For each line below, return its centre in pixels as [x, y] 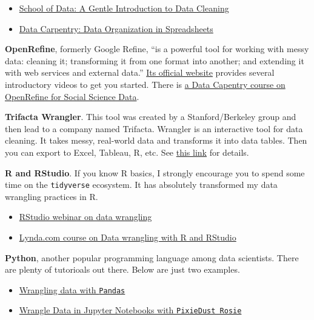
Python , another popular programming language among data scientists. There [152, 257]
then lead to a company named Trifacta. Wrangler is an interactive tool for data [154, 128]
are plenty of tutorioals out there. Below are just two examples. [122, 269]
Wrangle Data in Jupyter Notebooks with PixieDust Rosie [130, 310]
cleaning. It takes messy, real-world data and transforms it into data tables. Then [156, 140]
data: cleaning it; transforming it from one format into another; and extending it [155, 60]
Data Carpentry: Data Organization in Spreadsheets [116, 28]
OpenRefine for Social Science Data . [72, 96]
